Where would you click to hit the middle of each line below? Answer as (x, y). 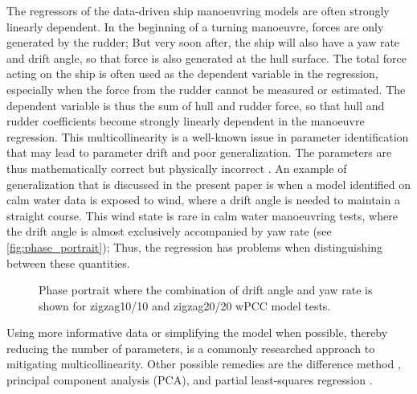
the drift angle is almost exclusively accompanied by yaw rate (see (169, 231)
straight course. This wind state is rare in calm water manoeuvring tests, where (202, 215)
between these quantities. (68, 263)
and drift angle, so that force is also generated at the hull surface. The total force (206, 57)
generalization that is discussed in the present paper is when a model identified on (209, 184)
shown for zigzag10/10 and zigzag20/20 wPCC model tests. (185, 305)
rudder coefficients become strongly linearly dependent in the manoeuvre (186, 121)
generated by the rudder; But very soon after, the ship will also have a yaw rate (203, 42)
